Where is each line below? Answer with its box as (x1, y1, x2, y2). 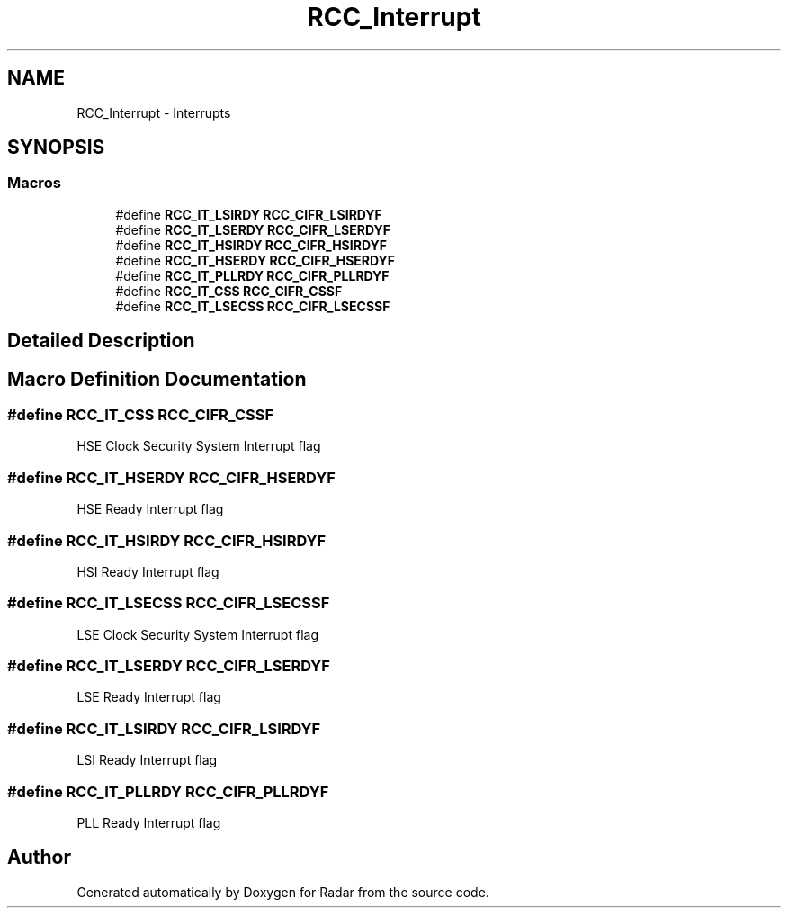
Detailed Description (7, 329, 195, 353)
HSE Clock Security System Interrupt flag (76, 438, 321, 454)
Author (7, 846, 71, 869)
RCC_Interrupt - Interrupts (76, 104, 231, 121)
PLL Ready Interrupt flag (76, 814, 221, 830)
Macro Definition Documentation (7, 367, 307, 390)
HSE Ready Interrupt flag (76, 501, 224, 517)
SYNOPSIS (7, 136, 105, 159)
